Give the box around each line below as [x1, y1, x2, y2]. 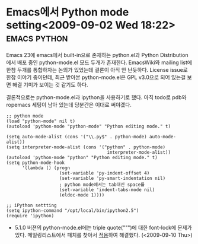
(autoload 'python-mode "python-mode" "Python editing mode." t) [6, 123, 171, 129]
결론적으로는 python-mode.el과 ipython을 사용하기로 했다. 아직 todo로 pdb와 [6, 93, 187, 101]
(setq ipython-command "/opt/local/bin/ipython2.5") [6, 207, 139, 214]
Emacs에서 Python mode [6, 5, 129, 19]
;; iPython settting [6, 202, 58, 208]
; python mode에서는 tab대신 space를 [59, 182, 145, 188]
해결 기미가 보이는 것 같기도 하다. [12, 81, 88, 88]
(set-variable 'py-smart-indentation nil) [59, 175, 166, 181]
